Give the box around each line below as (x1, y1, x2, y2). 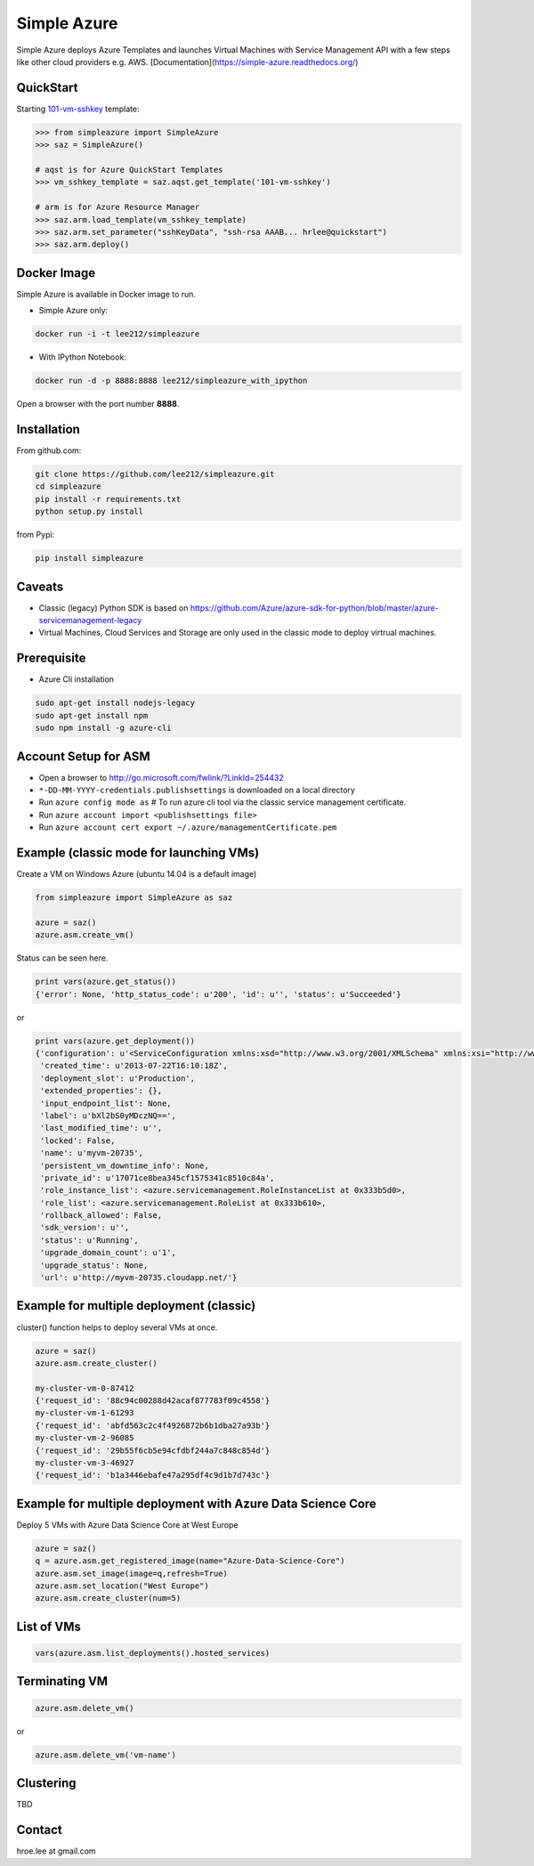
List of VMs (16, 1619, 82, 1634)
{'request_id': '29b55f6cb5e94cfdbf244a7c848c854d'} (35, 1445, 271, 1456)
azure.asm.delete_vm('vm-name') (35, 1749, 177, 1760)
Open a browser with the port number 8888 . (16, 399, 180, 410)
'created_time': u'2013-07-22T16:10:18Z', (40, 1060, 229, 1071)
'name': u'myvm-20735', (40, 1148, 144, 1158)
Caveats (16, 579, 64, 594)
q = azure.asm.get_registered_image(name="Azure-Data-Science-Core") (35, 1556, 345, 1566)
